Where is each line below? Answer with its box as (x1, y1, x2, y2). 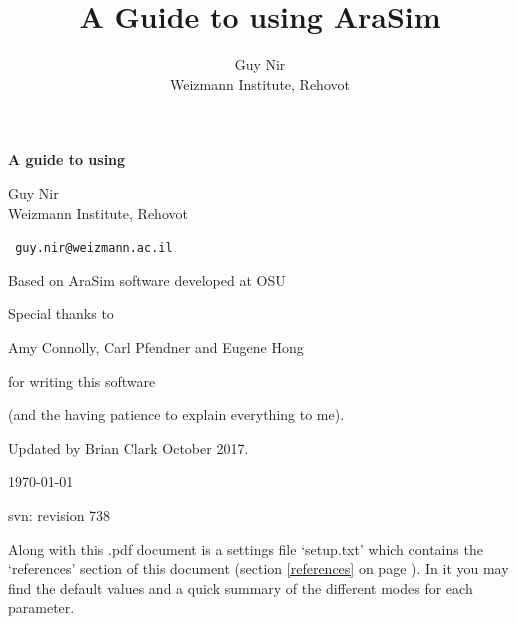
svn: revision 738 (8, 504, 111, 525)
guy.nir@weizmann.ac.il (15, 241, 173, 256)
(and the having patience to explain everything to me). (8, 404, 345, 425)
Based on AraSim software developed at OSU (8, 269, 286, 290)
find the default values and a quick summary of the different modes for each (8, 577, 473, 598)
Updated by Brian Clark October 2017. (8, 437, 249, 458)
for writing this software (8, 370, 156, 391)
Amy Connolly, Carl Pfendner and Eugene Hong (8, 336, 304, 357)
